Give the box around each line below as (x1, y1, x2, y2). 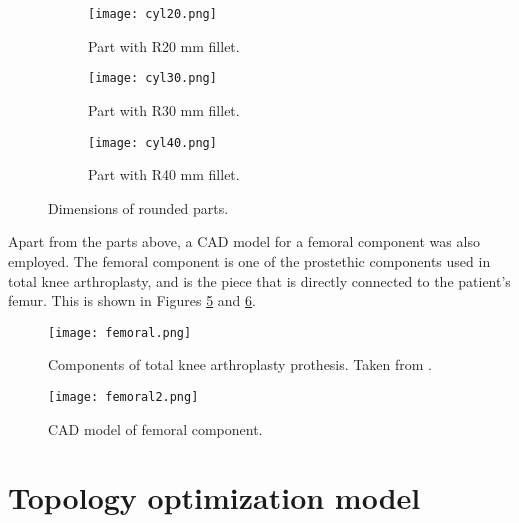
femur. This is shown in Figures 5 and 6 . (8, 290, 256, 311)
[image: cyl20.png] (88, 7, 217, 21)
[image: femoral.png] (48, 325, 192, 340)
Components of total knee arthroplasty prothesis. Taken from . (48, 354, 432, 375)
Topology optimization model (8, 477, 421, 518)
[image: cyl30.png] (88, 71, 217, 86)
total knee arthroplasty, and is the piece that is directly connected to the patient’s (8, 270, 511, 291)
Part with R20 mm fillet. (88, 35, 240, 56)
